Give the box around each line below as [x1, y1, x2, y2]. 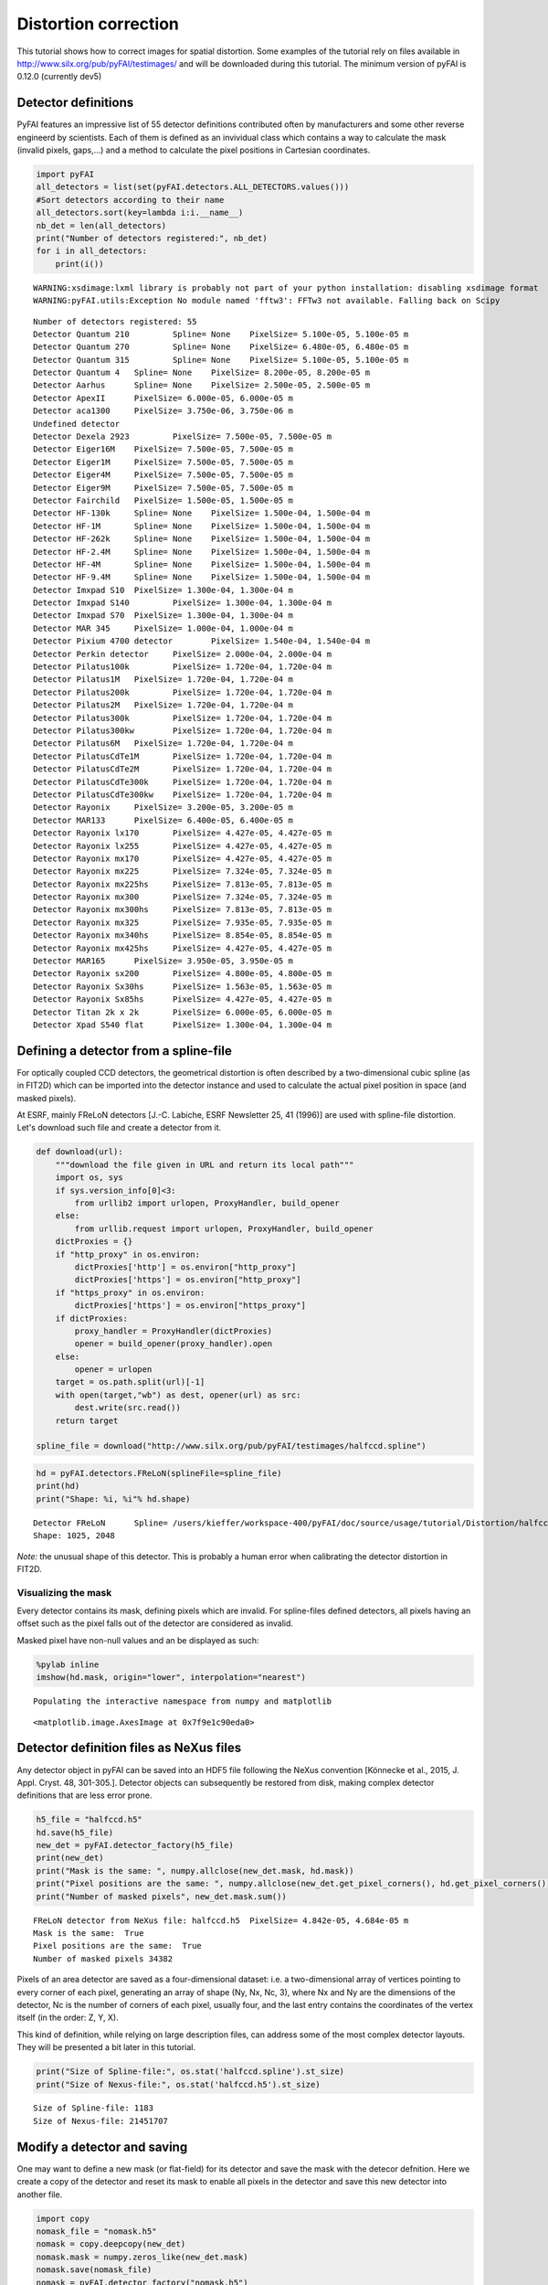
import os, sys [55, 1173, 123, 1183]
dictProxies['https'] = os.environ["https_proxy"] [74, 1301, 306, 1311]
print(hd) [36, 1481, 80, 1492]
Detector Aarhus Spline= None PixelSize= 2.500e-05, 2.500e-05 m [33, 380, 371, 390]
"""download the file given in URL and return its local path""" [55, 1159, 354, 1170]
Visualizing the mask [16, 1586, 112, 1599]
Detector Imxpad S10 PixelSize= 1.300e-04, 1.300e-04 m [33, 585, 294, 595]
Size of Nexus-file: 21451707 [33, 2116, 169, 2126]
